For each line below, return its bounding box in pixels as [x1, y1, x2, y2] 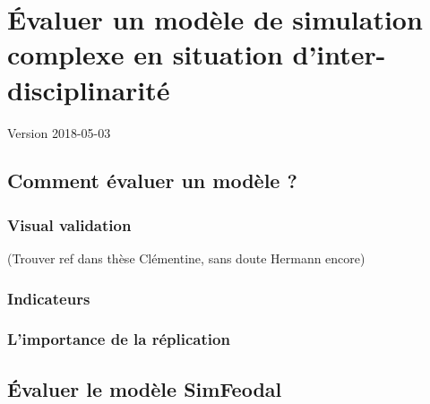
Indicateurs [7, 287, 90, 309]
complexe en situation [7, 36, 283, 73]
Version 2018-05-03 [7, 123, 111, 142]
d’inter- [292, 36, 386, 73]
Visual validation [7, 213, 132, 236]
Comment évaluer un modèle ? [7, 167, 297, 194]
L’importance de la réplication [7, 328, 230, 350]
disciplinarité [7, 71, 170, 107]
